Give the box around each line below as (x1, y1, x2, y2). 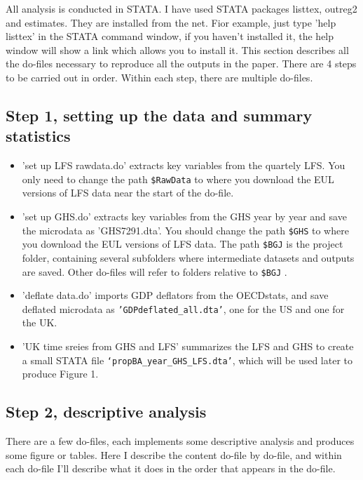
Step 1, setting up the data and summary (6, 104, 313, 126)
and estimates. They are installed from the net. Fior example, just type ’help (6, 15, 336, 29)
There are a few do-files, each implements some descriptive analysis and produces (6, 434, 355, 448)
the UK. (22, 315, 57, 330)
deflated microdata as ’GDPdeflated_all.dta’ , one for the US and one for (22, 301, 345, 316)
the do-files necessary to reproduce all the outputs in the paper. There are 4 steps (6, 56, 357, 71)
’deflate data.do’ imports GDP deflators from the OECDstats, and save (22, 288, 329, 302)
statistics (6, 125, 71, 147)
